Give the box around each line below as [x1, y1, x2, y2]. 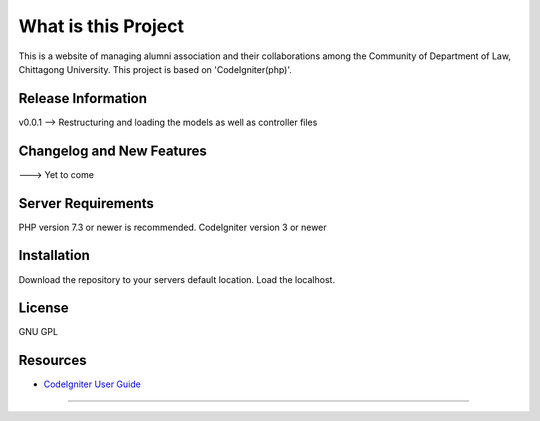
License [18, 300, 69, 317]
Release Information [18, 90, 148, 107]
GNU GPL [18, 326, 59, 338]
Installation [18, 247, 90, 264]
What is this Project [18, 15, 185, 37]
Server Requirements [18, 195, 155, 212]
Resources [18, 352, 87, 369]
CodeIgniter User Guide [43, 378, 142, 390]
